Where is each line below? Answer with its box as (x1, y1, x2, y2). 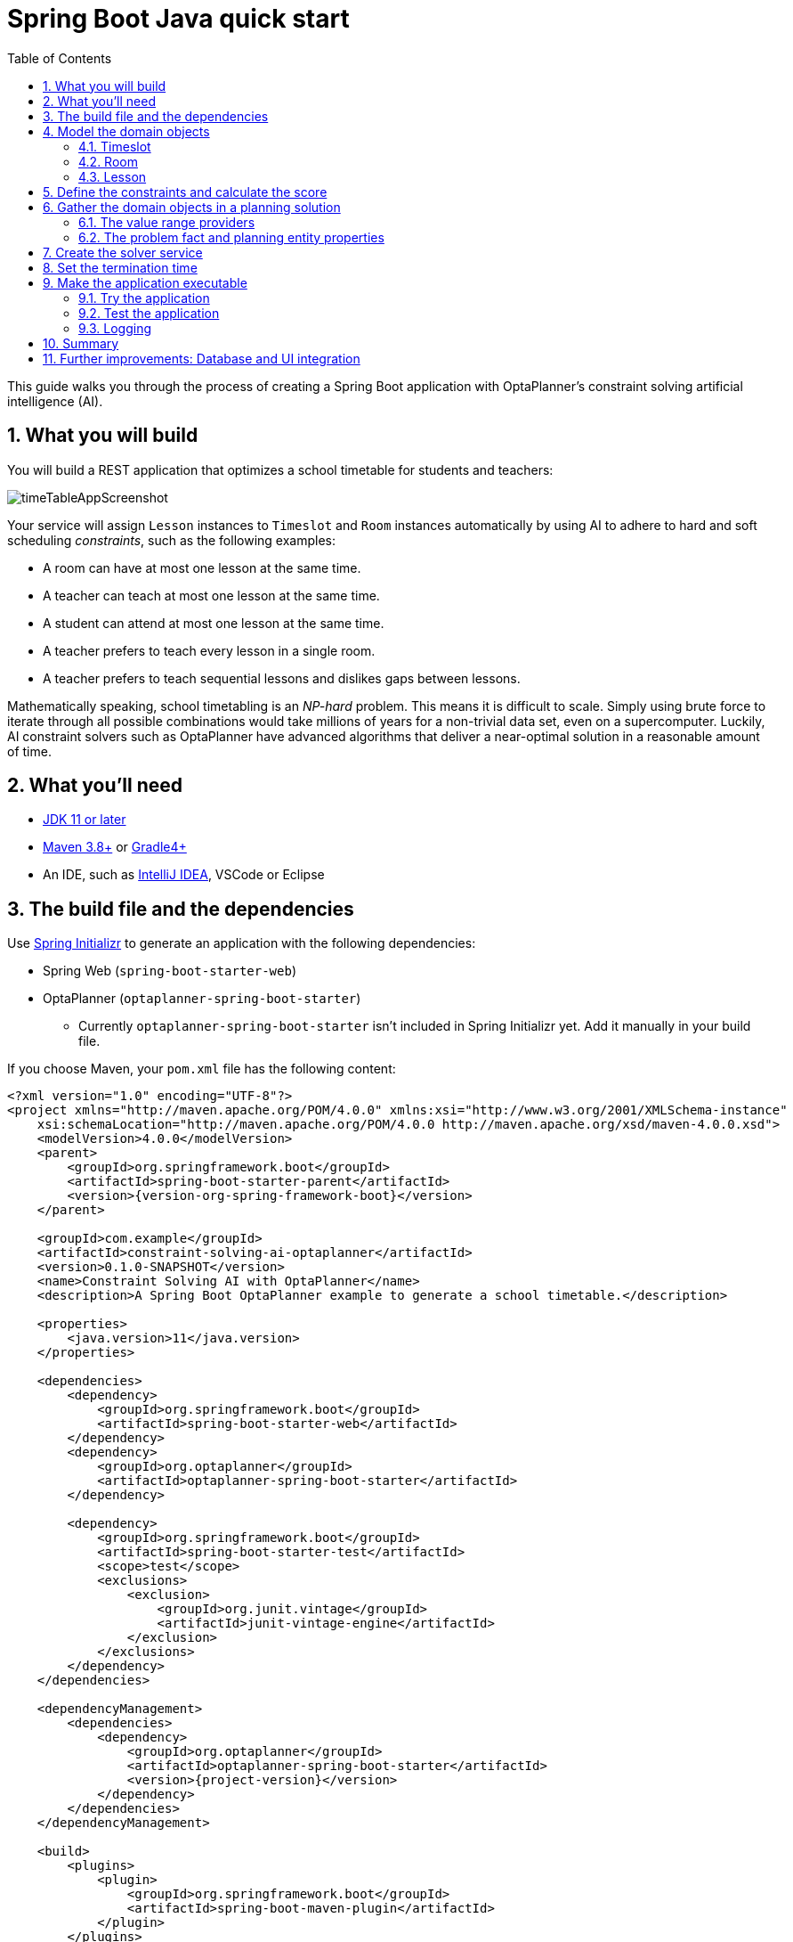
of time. (7, 743, 52, 759)
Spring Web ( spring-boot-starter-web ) (43, 963, 296, 979)
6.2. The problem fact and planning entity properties (78, 229, 384, 245)
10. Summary (43, 335, 119, 351)
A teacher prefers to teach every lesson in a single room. (43, 642, 376, 658)
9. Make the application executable (43, 274, 247, 290)
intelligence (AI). (7, 393, 103, 409)
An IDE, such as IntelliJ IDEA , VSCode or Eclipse (43, 867, 325, 883)
